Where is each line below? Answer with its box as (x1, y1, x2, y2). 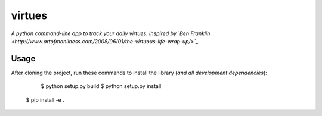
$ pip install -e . (26, 96, 65, 104)
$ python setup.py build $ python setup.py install (41, 83, 162, 90)
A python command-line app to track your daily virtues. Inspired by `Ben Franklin (11, 30, 210, 37)
